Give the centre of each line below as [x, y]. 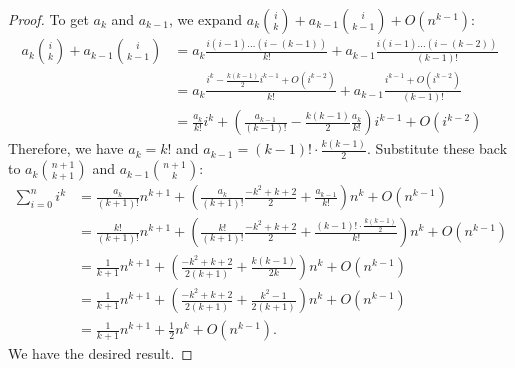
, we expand [205, 19]
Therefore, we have [66, 148]
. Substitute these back [437, 148]
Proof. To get [48, 19]
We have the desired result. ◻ [100, 353]
